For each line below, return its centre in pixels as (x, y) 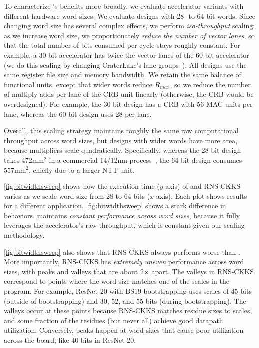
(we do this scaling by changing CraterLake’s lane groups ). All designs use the (125, 65)
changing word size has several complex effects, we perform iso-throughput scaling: (129, 26)
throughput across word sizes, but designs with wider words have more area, (121, 140)
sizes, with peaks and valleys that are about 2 (74, 271)
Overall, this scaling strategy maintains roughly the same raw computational (121, 130)
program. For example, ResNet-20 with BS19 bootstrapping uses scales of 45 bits (128, 291)
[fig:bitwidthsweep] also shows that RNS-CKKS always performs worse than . (122, 252)
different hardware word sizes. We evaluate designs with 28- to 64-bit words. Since (129, 16)
